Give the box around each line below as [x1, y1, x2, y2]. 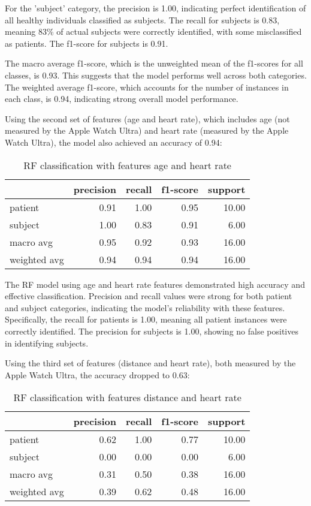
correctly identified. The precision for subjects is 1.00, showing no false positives [5, 324, 298, 337]
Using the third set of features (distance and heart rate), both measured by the [5, 357, 296, 369]
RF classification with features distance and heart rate [13, 390, 241, 405]
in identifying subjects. [5, 336, 89, 349]
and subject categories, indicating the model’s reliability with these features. [5, 301, 285, 314]
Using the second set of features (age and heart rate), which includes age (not [5, 112, 290, 125]
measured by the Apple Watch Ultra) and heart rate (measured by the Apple [5, 124, 289, 137]
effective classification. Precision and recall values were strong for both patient [5, 290, 292, 302]
